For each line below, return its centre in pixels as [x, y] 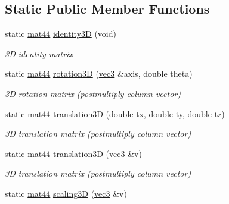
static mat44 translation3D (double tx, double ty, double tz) [115, 113]
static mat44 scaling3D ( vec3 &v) [66, 193]
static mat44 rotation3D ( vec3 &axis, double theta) [99, 73]
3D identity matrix [39, 53]
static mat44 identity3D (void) [61, 34]
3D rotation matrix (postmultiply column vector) [93, 93]
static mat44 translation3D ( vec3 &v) [73, 153]
